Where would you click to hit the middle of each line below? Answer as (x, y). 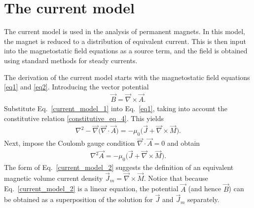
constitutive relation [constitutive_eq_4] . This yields (84, 118)
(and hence (205, 188)
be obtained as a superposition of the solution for (78, 199)
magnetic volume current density (54, 178)
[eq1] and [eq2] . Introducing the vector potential (76, 87)
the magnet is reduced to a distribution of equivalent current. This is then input (125, 41)
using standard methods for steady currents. (71, 60)
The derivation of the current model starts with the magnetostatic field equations (127, 77)
